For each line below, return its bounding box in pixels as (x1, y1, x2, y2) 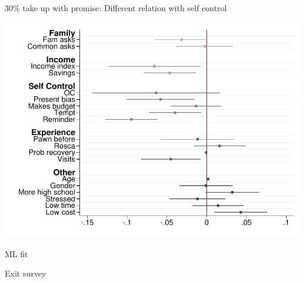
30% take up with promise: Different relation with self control (5, 2, 227, 14)
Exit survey (5, 267, 46, 279)
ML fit (5, 247, 28, 260)
